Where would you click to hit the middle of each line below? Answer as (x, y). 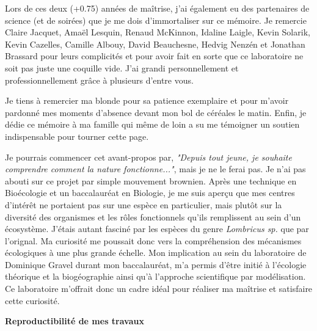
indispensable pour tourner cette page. (77, 136)
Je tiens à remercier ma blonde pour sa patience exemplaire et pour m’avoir (147, 100)
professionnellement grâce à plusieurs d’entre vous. (99, 80)
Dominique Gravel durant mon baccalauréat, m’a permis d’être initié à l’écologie (156, 264)
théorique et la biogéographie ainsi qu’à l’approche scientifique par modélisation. (155, 276)
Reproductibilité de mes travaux (75, 321)
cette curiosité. (32, 300)
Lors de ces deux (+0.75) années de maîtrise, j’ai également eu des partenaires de (157, 8)
